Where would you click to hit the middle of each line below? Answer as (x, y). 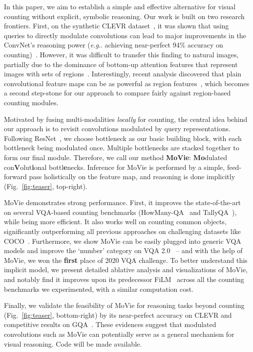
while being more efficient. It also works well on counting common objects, (115, 222)
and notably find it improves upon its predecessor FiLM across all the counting (124, 279)
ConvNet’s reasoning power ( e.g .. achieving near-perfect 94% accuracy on (114, 45)
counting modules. (31, 102)
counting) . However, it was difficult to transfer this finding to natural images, (121, 54)
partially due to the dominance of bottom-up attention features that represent (121, 64)
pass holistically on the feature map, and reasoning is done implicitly (132, 176)
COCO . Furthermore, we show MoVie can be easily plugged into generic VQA (123, 241)
